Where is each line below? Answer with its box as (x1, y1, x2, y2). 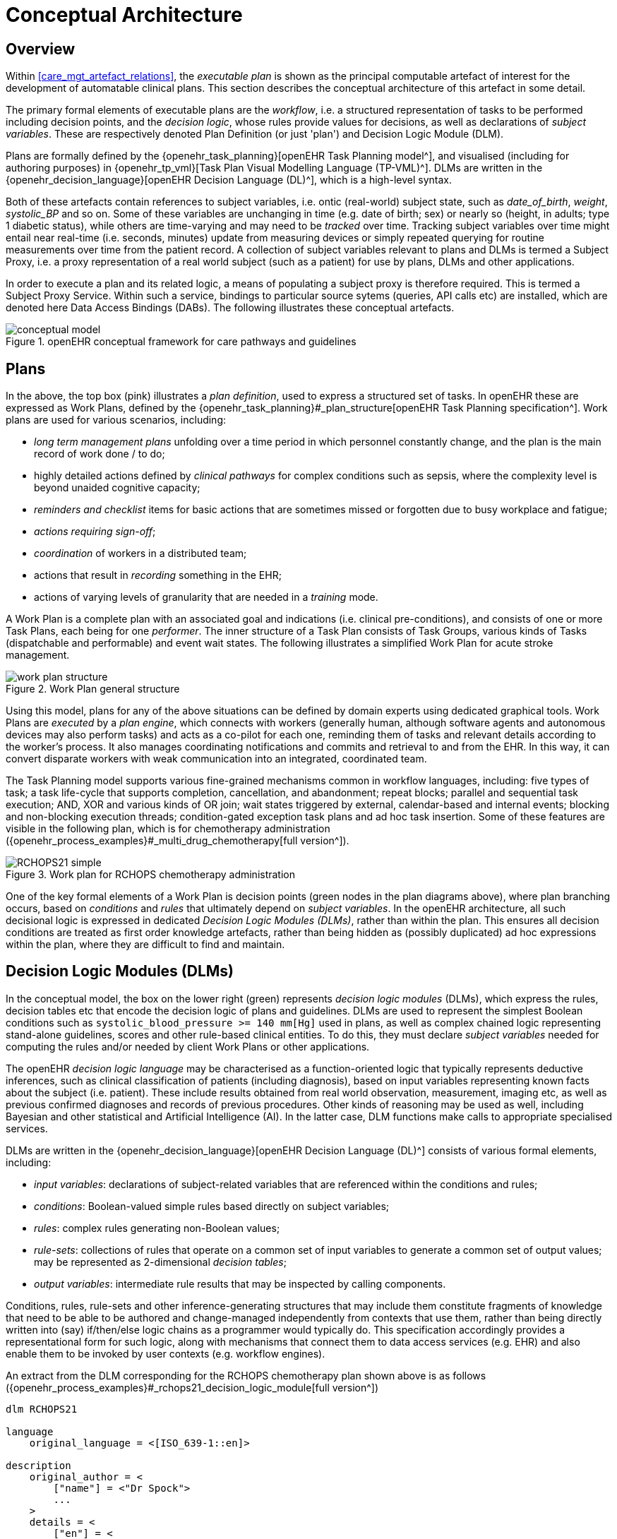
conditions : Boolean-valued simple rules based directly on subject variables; (34, 1199, 390, 1212)
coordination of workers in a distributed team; (34, 547, 247, 560)
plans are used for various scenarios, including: (6, 414, 227, 426)
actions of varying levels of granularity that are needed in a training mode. (34, 591, 378, 604)
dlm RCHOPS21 (6, 1403, 78, 1415)
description (6, 1459, 71, 1471)
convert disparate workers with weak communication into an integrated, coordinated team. (6, 753, 427, 765)
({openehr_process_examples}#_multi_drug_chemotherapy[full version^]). (6, 834, 349, 847)
